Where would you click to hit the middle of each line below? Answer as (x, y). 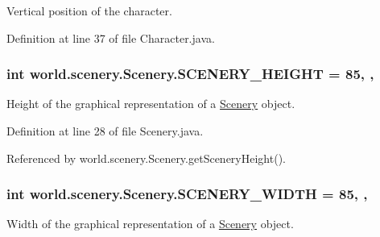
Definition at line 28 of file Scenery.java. (105, 131)
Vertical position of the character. (89, 10)
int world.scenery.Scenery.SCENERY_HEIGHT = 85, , (190, 74)
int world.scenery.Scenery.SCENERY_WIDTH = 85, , (187, 194)
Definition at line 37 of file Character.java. (111, 37)
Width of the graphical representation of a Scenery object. (150, 224)
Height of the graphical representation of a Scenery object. (151, 104)
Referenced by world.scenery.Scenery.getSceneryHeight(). (146, 158)
